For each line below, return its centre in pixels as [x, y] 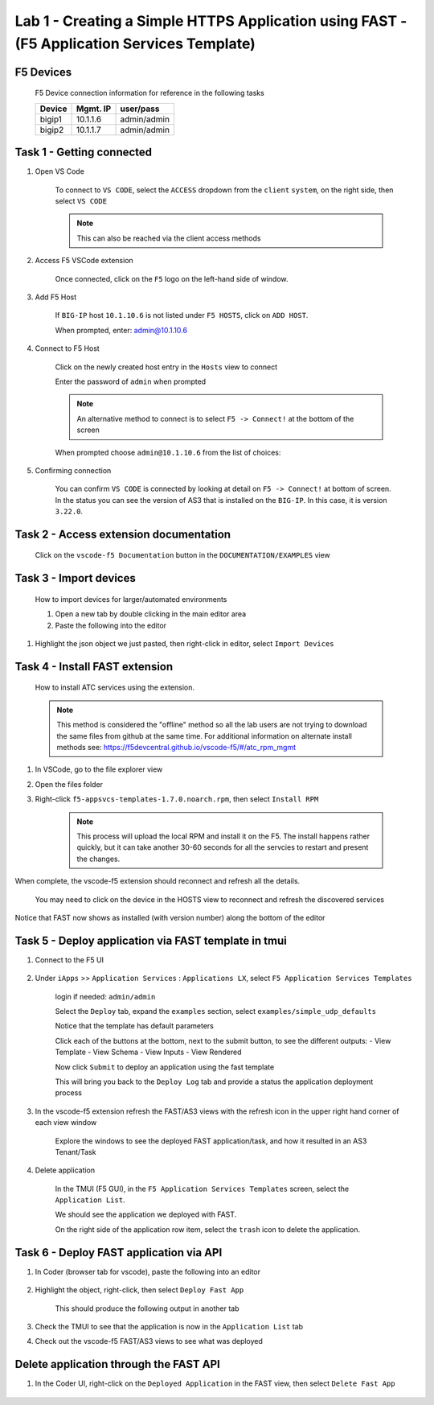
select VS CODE [81, 201]
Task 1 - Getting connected [84, 152]
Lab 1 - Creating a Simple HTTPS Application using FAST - [211, 21]
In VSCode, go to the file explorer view [99, 769]
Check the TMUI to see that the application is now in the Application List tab [169, 1326]
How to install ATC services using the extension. [115, 687]
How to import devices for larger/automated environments [131, 599]
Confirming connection [73, 470]
